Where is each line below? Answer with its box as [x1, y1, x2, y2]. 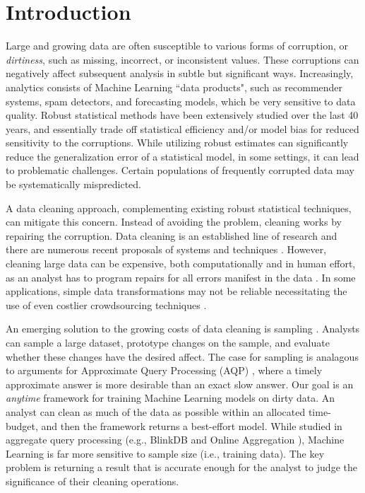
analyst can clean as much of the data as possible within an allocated [6, 404, 306, 419]
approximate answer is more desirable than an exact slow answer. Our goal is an [6, 376, 354, 391]
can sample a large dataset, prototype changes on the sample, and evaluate [6, 335, 330, 349]
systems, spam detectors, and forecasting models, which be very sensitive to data [6, 93, 356, 108]
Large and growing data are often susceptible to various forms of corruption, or [6, 38, 349, 53]
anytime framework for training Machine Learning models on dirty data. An [6, 390, 335, 405]
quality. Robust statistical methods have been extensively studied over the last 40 [6, 108, 359, 122]
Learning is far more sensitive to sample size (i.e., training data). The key [6, 446, 325, 460]
